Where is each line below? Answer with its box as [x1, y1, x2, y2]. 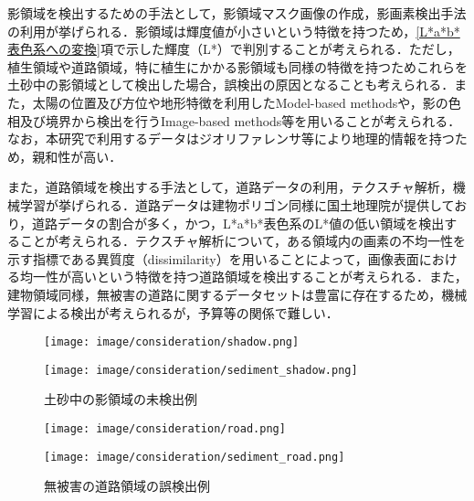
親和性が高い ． [32, 146, 122, 165]
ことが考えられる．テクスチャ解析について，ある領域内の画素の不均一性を [19, 231, 467, 250]
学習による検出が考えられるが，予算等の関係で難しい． [7, 303, 339, 322]
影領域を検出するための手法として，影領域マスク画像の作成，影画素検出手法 [7, 4, 467, 22]
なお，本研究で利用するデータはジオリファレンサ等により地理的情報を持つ [7, 129, 455, 148]
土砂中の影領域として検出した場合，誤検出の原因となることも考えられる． [7, 75, 455, 94]
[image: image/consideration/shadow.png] [44, 336, 300, 349]
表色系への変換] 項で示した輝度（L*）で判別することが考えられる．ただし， [7, 39, 460, 59]
